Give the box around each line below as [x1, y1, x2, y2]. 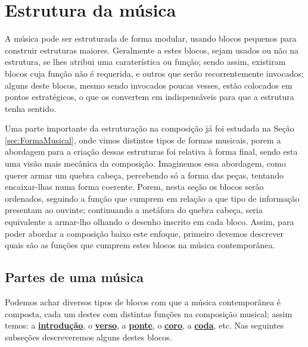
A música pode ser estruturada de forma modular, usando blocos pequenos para [5, 32, 297, 45]
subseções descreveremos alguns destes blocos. [5, 330, 172, 343]
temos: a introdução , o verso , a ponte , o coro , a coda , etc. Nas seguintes [5, 319, 284, 332]
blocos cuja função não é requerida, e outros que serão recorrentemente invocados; [5, 67, 304, 79]
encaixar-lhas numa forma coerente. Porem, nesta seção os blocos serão [5, 180, 264, 193]
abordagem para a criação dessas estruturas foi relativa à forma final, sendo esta [5, 145, 298, 158]
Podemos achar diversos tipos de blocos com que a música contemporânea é [5, 296, 281, 308]
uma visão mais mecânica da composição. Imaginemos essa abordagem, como [5, 157, 286, 170]
